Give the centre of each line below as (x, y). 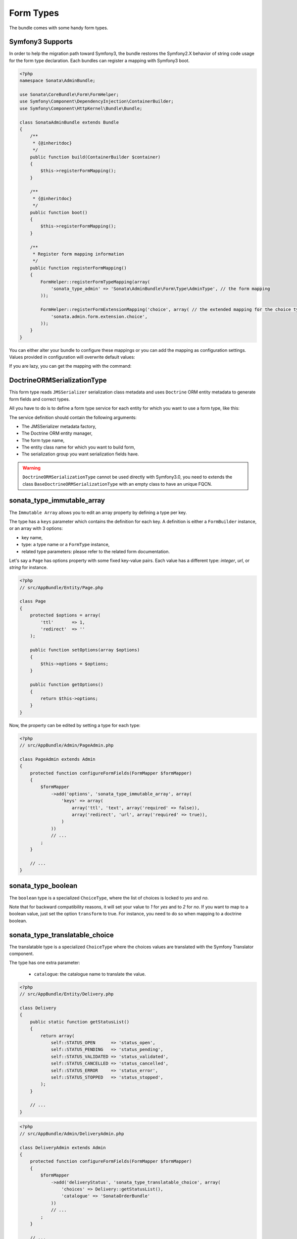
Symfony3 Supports (41, 42)
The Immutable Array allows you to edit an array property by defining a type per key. (98, 512)
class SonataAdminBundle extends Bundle (69, 122)
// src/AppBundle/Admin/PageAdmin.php (67, 745)
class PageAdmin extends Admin (58, 759)
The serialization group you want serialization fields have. (80, 454)
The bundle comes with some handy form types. (59, 28)
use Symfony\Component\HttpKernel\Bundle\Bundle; (81, 108)
